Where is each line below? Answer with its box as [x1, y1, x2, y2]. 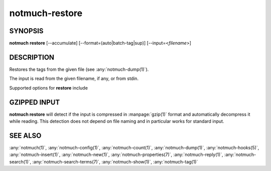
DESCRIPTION [9, 53, 55, 61]
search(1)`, [9, 158, 32, 164]
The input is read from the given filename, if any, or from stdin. [9, 75, 139, 81]
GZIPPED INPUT [9, 98, 60, 107]
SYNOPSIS [9, 27, 44, 35]
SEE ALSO [9, 131, 42, 140]
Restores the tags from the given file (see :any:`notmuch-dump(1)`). [9, 66, 149, 72]
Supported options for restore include [9, 84, 88, 91]
